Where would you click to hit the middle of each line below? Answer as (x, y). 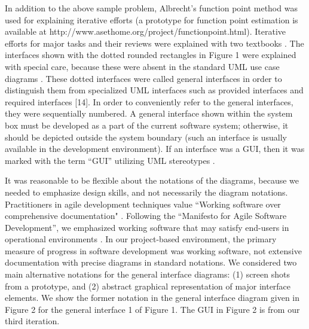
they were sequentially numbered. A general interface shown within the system (149, 113)
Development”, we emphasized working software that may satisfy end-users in (147, 227)
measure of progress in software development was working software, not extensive (153, 250)
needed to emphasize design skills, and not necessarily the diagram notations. (146, 192)
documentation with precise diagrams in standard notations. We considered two (151, 262)
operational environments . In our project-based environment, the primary (141, 239)
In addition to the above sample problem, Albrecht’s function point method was (151, 8)
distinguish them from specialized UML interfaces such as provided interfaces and (154, 90)
